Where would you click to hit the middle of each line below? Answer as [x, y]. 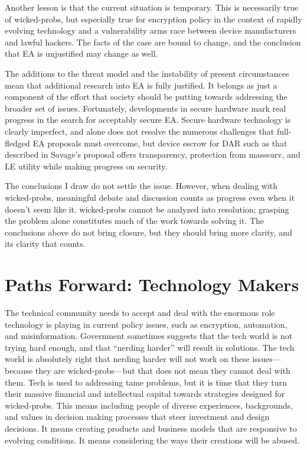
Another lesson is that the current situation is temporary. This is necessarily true [152, 7]
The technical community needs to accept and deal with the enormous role [140, 312]
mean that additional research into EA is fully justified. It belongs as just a [141, 85]
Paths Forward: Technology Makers [152, 284]
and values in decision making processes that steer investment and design [137, 417]
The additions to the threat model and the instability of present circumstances [147, 73]
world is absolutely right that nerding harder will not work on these [127, 359]
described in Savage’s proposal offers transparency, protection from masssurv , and [153, 154]
